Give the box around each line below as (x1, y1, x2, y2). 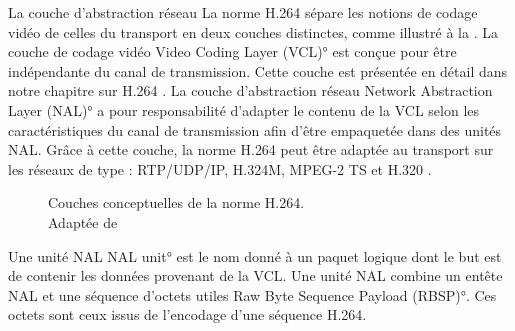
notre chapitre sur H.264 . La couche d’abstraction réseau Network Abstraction (8, 80, 493, 101)
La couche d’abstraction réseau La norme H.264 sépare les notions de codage (8, 2, 478, 22)
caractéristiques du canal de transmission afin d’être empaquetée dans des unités (8, 119, 502, 140)
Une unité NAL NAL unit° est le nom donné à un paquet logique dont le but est (8, 245, 502, 266)
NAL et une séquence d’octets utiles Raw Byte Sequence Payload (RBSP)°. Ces (8, 284, 497, 305)
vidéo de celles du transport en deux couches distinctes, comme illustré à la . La (8, 21, 498, 42)
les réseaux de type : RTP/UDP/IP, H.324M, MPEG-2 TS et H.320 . (8, 158, 432, 179)
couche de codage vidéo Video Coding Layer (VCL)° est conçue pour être (8, 41, 457, 62)
